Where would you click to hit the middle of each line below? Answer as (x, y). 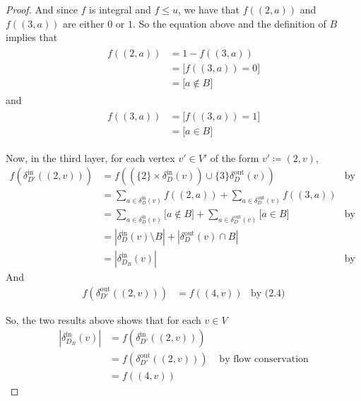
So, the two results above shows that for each (103, 319)
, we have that (209, 9)
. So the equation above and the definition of (230, 23)
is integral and (120, 9)
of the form (235, 157)
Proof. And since (42, 9)
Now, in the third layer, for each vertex (90, 157)
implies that (32, 37)
